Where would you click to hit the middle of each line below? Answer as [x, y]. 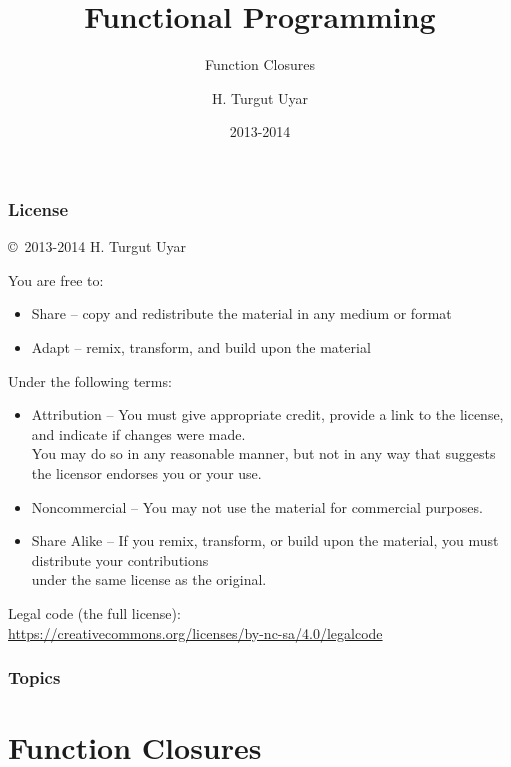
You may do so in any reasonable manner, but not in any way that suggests [263, 453]
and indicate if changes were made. [138, 433]
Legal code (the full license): [94, 612]
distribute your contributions [120, 559]
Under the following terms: [90, 380]
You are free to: [56, 279]
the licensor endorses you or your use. [146, 472]
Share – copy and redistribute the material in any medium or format [241, 313]
